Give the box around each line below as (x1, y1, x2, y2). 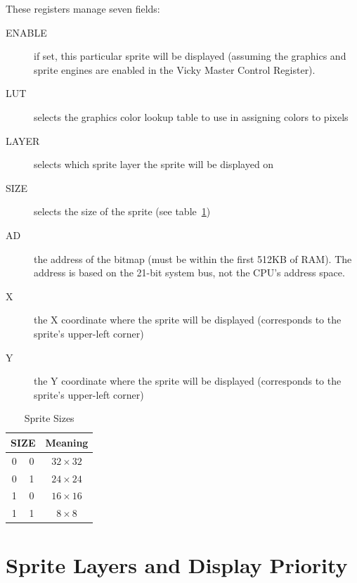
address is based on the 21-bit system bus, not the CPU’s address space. (34, 265, 345, 280)
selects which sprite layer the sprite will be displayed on (34, 157, 274, 172)
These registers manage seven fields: (6, 1, 160, 15)
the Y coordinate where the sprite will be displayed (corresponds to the (34, 373, 342, 388)
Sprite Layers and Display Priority (6, 550, 348, 579)
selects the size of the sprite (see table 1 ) (34, 204, 211, 219)
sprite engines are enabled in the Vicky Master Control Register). (34, 62, 316, 77)
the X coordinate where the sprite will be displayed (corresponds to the (34, 312, 342, 327)
